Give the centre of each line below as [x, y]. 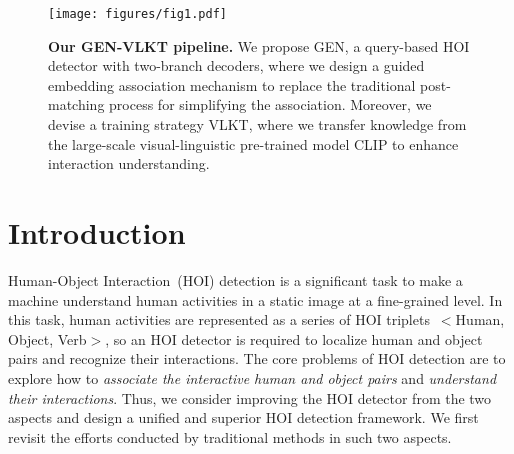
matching [76, 104]
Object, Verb [47, 338]
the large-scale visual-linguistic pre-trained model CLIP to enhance [253, 143]
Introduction [97, 232]
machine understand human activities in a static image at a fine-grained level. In [255, 299]
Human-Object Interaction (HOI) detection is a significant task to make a [235, 279]
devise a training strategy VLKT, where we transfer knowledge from [257, 124]
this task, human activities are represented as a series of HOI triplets [219, 319]
